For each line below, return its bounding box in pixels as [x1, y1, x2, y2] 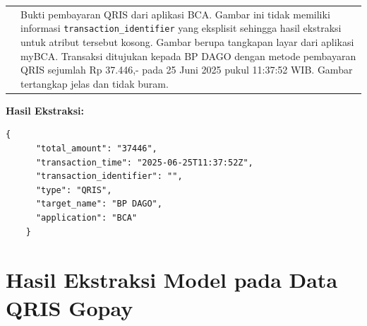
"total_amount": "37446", [35, 144, 157, 154]
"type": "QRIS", [35, 185, 112, 195]
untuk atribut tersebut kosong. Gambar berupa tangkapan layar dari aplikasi [20, 35, 354, 49]
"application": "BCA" [35, 213, 138, 223]
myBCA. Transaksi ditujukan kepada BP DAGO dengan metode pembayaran [20, 48, 356, 63]
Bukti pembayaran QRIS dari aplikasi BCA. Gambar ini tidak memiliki [20, 6, 330, 21]
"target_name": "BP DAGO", [35, 199, 162, 209]
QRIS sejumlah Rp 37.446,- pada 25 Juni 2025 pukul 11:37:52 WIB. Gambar [20, 62, 353, 77]
